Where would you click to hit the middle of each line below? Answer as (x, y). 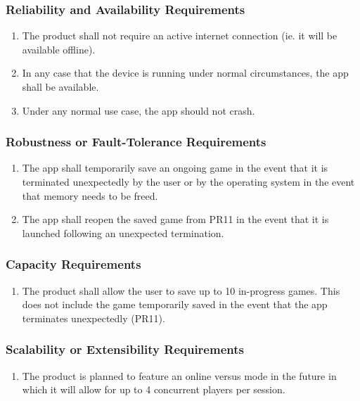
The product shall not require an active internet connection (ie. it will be (180, 36)
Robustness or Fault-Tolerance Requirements (136, 142)
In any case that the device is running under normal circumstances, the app (185, 73)
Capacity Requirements (73, 264)
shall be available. (60, 87)
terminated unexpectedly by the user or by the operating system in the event (188, 182)
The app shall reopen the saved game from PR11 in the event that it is (175, 219)
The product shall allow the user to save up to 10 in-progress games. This (181, 290)
